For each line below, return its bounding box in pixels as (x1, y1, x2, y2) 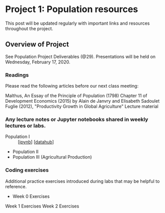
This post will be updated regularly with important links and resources (5, 20, 150, 26)
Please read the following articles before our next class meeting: (5, 83, 139, 89)
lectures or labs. (5, 122, 46, 129)
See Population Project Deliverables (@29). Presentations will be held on (5, 53, 156, 59)
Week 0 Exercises (12, 193, 50, 199)
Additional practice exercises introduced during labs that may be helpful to (5, 178, 160, 184)
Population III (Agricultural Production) (12, 154, 92, 160)
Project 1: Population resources (5, 4, 138, 15)
